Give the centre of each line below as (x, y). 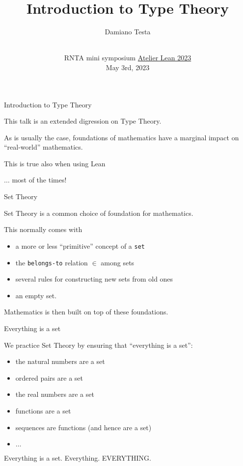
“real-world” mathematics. (43, 147)
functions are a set (43, 410)
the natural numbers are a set (60, 361)
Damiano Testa (128, 32)
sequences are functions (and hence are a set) (83, 427)
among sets (118, 262)
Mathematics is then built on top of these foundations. (86, 312)
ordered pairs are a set (49, 377)
